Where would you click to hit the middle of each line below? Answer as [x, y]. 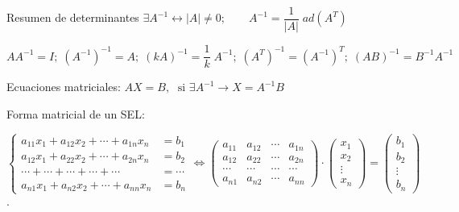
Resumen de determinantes [73, 17]
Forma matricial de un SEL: [76, 113]
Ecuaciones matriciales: [64, 87]
